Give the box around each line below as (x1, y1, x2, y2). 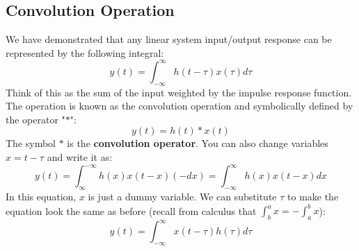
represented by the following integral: (6, 45, 164, 60)
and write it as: (47, 150, 113, 164)
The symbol (6, 136, 56, 150)
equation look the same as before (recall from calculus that (6, 203, 257, 218)
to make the (287, 189, 339, 203)
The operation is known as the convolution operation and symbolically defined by (6, 98, 353, 113)
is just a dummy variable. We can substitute (88, 189, 277, 203)
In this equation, (6, 189, 77, 203)
